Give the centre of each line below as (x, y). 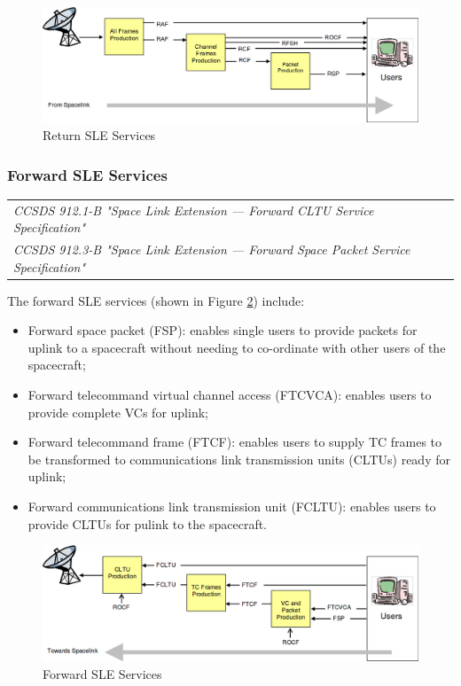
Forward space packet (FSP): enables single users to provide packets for (223, 330)
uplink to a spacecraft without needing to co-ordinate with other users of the (237, 347)
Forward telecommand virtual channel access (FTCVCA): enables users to (230, 395)
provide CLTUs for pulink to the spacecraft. (148, 523)
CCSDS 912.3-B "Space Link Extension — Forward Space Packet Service (212, 249)
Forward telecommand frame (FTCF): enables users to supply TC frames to (235, 442)
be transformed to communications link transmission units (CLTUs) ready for (239, 459)
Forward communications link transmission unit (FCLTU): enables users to (232, 507)
